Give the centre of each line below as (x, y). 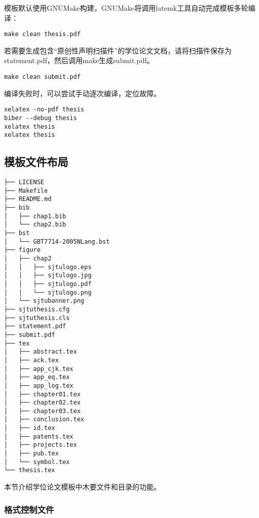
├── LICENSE (24, 182)
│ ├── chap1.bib (35, 216)
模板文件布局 (36, 162)
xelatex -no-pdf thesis (44, 110)
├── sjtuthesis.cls (37, 318)
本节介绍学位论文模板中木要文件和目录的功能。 (82, 487)
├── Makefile (26, 191)
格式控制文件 (29, 509)
